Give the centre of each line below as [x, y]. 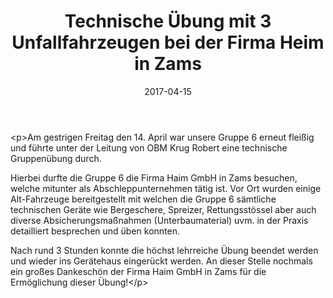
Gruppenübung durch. [56, 158]
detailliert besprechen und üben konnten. [95, 231]
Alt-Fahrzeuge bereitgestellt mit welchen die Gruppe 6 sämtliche [143, 199]
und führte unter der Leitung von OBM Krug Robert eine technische [149, 147]
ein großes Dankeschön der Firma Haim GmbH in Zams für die [138, 271]
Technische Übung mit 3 [168, 21]
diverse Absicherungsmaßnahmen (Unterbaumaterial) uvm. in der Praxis [159, 220]
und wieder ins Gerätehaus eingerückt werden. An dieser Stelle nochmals [161, 261]
